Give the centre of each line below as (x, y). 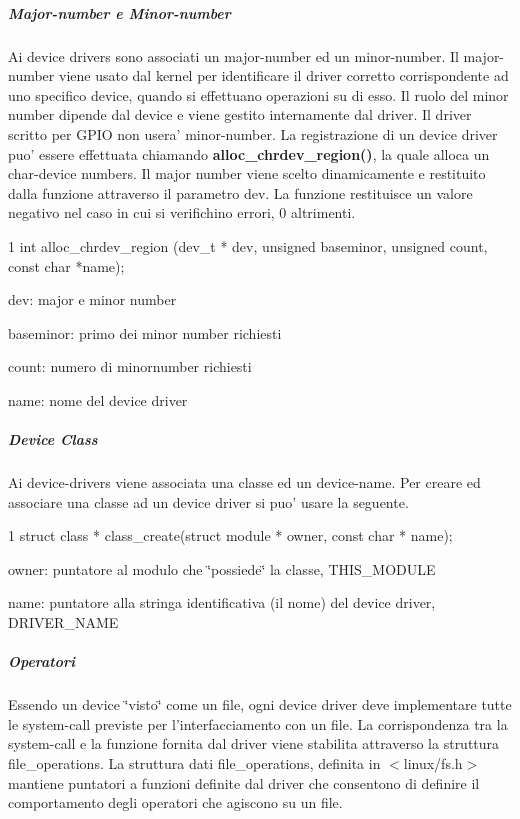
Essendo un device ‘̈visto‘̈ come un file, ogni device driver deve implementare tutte (260, 704)
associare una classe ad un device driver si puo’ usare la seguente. (208, 501)
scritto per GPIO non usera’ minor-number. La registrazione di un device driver (253, 133)
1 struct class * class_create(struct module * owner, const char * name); (230, 535)
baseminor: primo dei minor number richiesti (145, 332)
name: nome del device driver (98, 399)
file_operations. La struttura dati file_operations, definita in (194, 762)
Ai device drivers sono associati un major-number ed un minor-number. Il (233, 55)
